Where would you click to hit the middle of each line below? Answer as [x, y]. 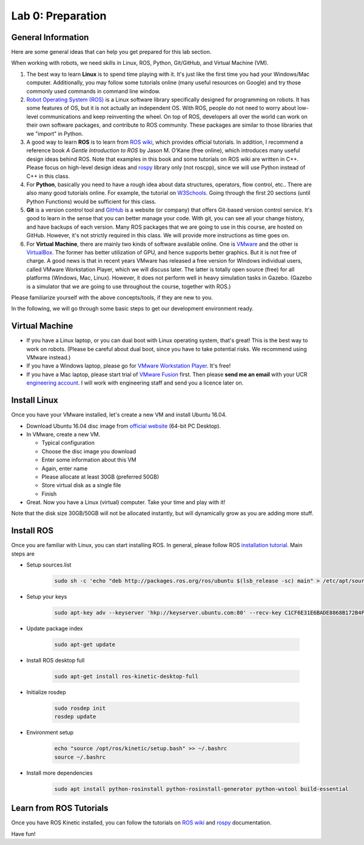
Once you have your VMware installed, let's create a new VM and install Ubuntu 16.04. [119, 415]
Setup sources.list [49, 565]
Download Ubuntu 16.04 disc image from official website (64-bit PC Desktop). [124, 426]
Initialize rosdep [46, 692]
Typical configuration [68, 443]
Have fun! [23, 833]
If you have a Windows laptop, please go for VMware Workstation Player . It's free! [129, 366]
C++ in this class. [48, 176]
